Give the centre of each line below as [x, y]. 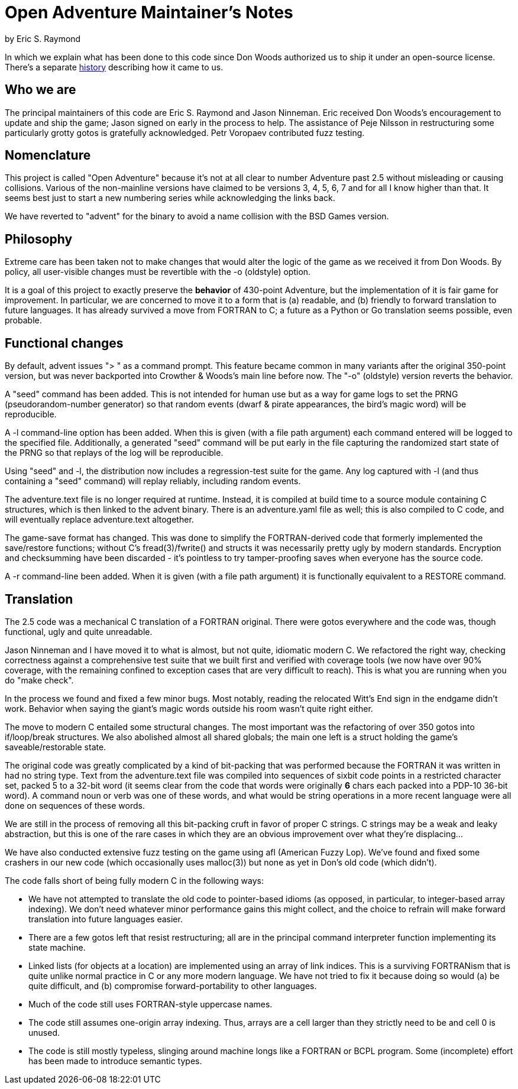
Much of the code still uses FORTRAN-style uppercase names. [150, 1004]
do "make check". [39, 680]
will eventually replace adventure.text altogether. [99, 520]
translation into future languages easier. [106, 919]
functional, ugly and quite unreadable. [79, 631]
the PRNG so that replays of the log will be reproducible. [114, 453]
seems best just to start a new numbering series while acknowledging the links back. [170, 198]
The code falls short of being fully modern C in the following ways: [134, 880]
